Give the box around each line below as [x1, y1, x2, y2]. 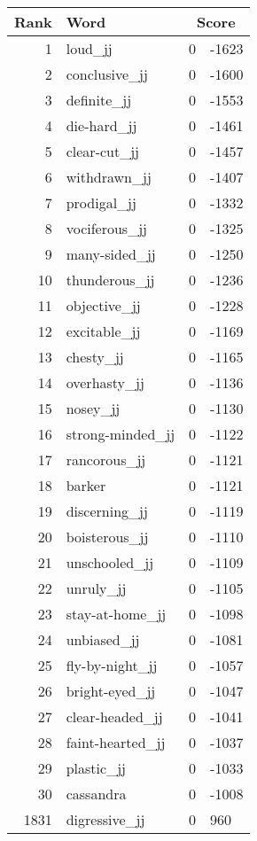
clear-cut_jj [66, 141, 139, 161]
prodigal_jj [66, 192, 136, 213]
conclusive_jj [66, 64, 148, 84]
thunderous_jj [66, 269, 155, 290]
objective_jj [66, 295, 141, 315]
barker [66, 475, 106, 495]
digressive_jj [66, 809, 145, 829]
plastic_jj [66, 758, 126, 778]
